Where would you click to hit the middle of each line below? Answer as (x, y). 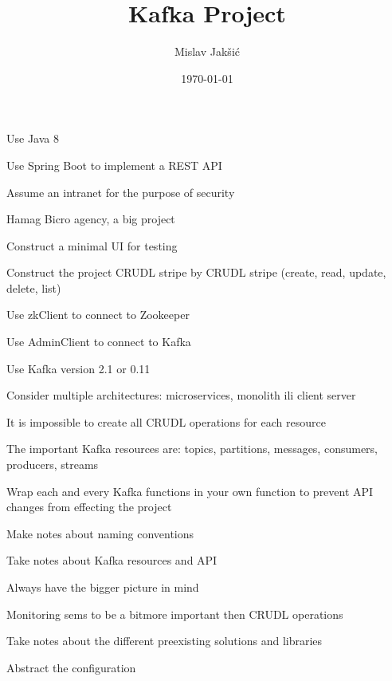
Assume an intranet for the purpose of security (121, 192)
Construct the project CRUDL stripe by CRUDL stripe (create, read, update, (196, 272)
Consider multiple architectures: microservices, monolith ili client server (181, 395)
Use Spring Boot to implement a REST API (114, 165)
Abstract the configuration (71, 667)
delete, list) (34, 287)
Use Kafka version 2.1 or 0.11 (78, 368)
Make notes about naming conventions (100, 533)
